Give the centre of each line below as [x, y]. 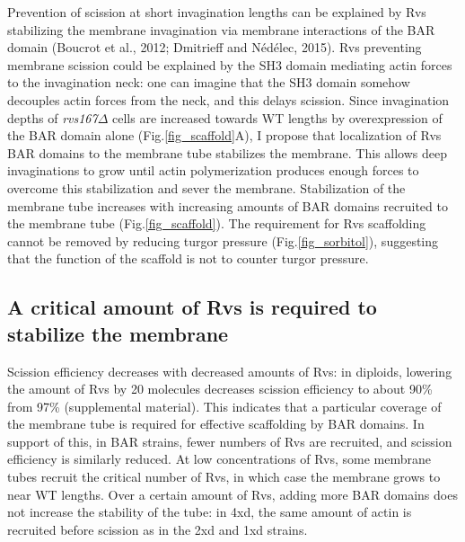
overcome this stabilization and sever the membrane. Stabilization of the [206, 187]
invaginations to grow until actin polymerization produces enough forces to [213, 170]
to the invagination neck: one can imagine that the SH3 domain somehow [209, 82]
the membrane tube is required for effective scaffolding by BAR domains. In [216, 424]
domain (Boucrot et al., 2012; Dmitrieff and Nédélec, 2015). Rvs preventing [215, 47]
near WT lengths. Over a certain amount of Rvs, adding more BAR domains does [232, 494]
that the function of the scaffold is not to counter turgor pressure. [188, 258]
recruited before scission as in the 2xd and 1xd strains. [158, 529]
